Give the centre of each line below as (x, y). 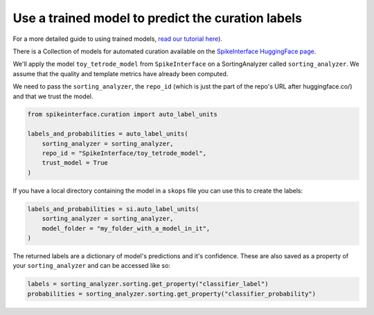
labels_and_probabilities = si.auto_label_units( (113, 209)
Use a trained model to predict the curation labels (158, 18)
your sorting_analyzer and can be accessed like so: (92, 266)
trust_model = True (75, 163)
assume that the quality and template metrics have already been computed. (121, 73)
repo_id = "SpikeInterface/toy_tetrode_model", (124, 153)
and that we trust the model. (53, 96)
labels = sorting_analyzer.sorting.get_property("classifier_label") (148, 284)
